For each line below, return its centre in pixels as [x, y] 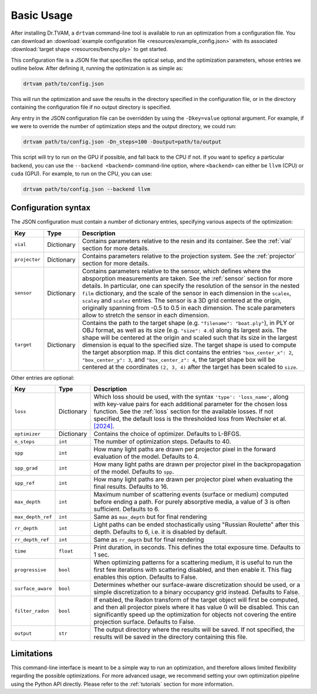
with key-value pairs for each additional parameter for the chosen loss [190, 404]
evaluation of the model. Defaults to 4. [146, 457]
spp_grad [26, 468]
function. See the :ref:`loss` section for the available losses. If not [183, 411]
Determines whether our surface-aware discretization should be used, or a [197, 585]
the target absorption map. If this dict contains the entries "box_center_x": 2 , [188, 352]
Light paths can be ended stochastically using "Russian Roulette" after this [197, 525]
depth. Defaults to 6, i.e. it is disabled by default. [160, 532]
